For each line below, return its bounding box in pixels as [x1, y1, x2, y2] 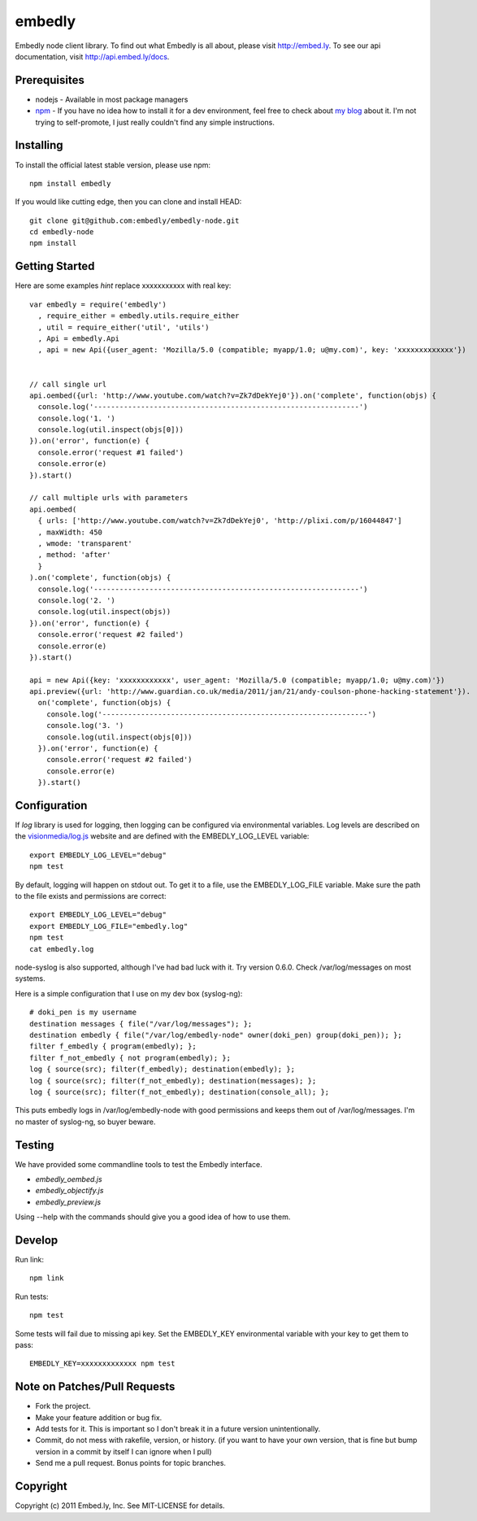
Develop [15, 1233, 59, 1247]
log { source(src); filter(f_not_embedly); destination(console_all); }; [29, 1087, 330, 1096]
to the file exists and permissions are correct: [15, 891, 167, 901]
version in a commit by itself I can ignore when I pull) [35, 1446, 212, 1456]
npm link [29, 1274, 64, 1283]
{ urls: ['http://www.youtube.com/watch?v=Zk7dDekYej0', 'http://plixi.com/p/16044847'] [37, 516, 402, 525]
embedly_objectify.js [35, 1186, 104, 1196]
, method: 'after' [37, 550, 111, 560]
